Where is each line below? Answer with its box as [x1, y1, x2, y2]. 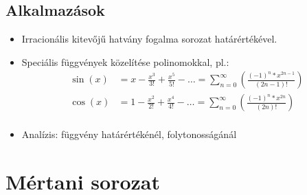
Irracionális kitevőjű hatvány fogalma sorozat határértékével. [21, 32, 277, 46]
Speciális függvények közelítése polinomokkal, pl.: [21, 54, 229, 69]
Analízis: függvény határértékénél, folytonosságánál [21, 127, 237, 141]
